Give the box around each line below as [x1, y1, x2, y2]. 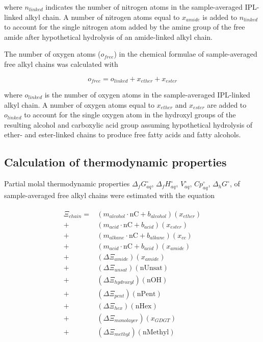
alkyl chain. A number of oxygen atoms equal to [4, 99, 154, 110]
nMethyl [142, 328, 169, 336]
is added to [202, 11, 238, 22]
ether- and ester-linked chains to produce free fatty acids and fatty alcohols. [4, 129, 241, 140]
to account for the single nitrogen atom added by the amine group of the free [4, 21, 245, 32]
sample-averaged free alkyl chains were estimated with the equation [4, 189, 215, 200]
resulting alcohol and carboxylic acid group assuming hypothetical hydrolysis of [4, 119, 253, 130]
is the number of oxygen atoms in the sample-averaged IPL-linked [44, 89, 250, 100]
